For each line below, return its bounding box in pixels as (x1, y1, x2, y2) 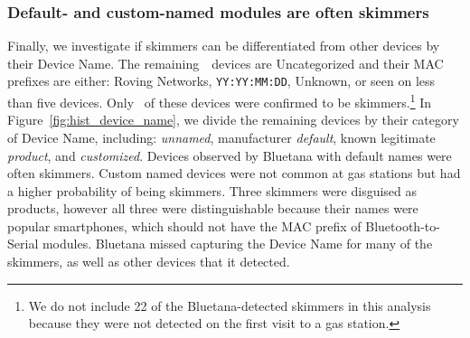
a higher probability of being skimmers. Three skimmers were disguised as (7, 181, 418, 200)
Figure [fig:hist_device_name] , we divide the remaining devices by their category (7, 110, 459, 129)
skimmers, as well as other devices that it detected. (7, 252, 290, 271)
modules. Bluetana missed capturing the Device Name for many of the (42, 234, 433, 253)
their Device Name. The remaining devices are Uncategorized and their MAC (7, 53, 444, 72)
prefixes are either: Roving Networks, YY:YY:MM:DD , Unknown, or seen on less (7, 71, 436, 90)
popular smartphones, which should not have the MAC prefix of (7, 216, 362, 235)
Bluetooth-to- (365, 216, 440, 235)
